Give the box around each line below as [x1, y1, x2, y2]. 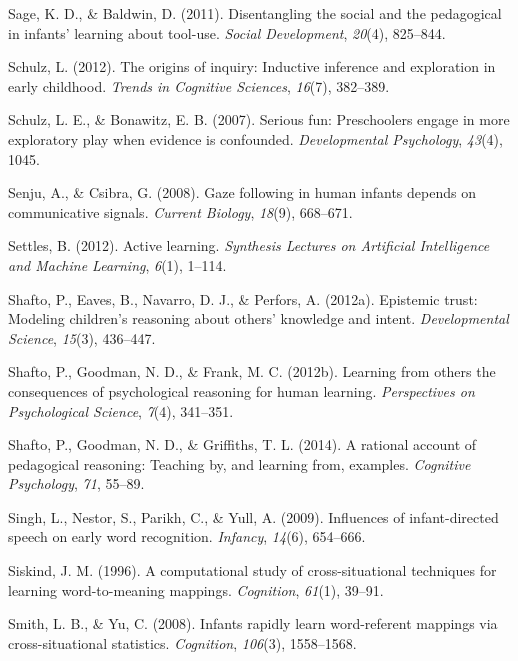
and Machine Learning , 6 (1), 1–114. [8, 254, 227, 275]
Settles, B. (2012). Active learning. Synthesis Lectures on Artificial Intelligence [8, 235, 490, 256]
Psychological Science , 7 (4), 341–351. [8, 400, 234, 421]
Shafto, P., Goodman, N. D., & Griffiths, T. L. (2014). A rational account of [8, 434, 477, 455]
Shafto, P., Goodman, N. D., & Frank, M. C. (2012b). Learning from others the [8, 361, 496, 382]
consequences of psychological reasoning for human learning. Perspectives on [8, 380, 475, 401]
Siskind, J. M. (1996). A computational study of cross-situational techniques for [8, 560, 497, 581]
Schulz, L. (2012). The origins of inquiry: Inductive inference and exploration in [8, 56, 496, 77]
